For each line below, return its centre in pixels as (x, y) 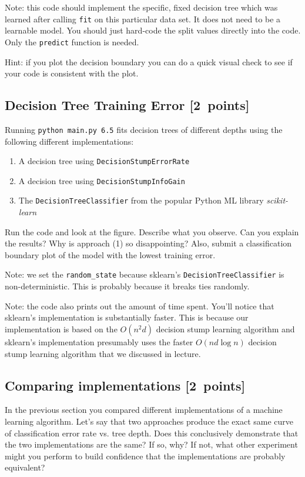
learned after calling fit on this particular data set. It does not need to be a (143, 19)
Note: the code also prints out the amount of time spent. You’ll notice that (140, 306)
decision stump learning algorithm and (225, 328)
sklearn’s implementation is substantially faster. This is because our (127, 317)
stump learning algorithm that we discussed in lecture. (103, 353)
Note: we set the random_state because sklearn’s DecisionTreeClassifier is (145, 274)
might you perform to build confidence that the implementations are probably (145, 456)
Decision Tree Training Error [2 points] (127, 105)
